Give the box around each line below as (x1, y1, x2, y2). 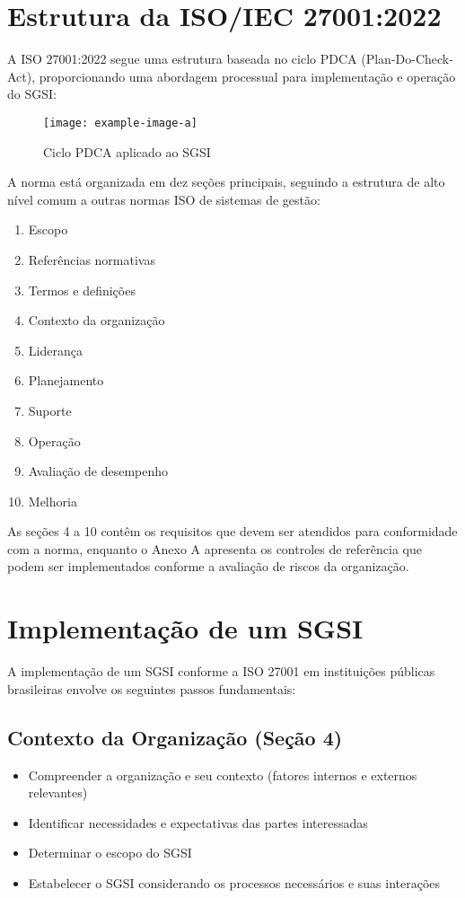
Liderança (28, 340, 83, 359)
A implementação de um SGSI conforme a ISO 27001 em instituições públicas (7, 662, 435, 681)
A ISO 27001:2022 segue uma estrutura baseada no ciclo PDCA (7, 49, 357, 68)
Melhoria (28, 491, 77, 510)
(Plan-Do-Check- (361, 49, 453, 68)
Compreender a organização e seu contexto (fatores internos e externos (28, 765, 417, 784)
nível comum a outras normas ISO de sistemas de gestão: (7, 189, 320, 208)
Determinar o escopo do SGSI (28, 843, 192, 862)
